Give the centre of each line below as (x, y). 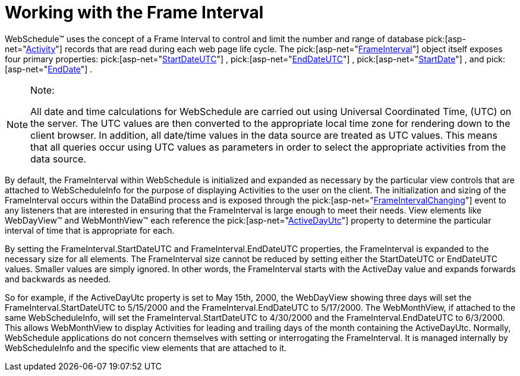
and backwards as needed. (58, 279)
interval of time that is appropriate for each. (90, 230)
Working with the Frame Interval (134, 12)
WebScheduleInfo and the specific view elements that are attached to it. (146, 348)
